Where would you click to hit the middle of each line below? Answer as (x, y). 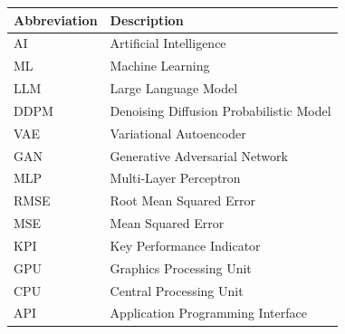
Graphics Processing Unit (181, 267)
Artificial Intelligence (168, 43)
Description (147, 19)
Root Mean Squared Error (183, 200)
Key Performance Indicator (185, 245)
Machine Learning (160, 66)
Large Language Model (174, 88)
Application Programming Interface (208, 313)
